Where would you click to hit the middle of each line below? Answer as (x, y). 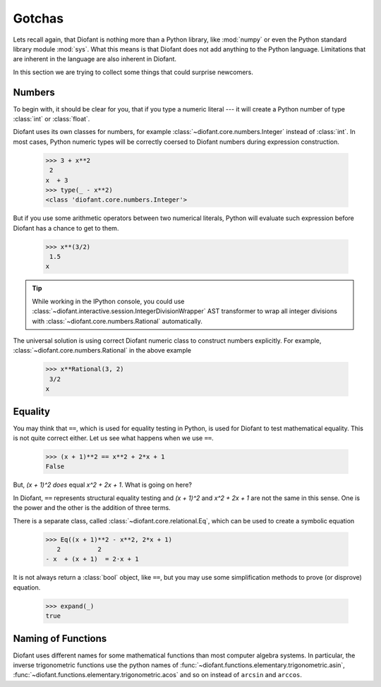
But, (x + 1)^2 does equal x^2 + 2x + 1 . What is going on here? (103, 485)
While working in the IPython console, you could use (108, 301)
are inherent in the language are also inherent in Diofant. (95, 59)
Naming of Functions (60, 638)
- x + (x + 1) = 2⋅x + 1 (92, 559)
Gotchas (38, 18)
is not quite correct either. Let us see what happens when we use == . (114, 438)
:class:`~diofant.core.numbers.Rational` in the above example (102, 351)
